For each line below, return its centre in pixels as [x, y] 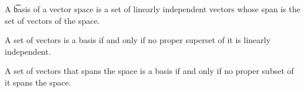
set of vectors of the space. [52, 20]
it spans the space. [38, 82]
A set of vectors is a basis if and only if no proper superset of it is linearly [138, 40]
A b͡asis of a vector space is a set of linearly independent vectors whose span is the [152, 9]
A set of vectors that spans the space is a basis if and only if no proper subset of [149, 71]
